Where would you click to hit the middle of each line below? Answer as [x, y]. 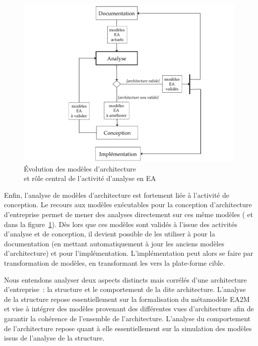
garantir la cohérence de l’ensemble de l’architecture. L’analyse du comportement [127, 318]
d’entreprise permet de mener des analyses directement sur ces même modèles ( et [129, 214]
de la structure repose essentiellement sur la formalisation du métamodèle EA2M [127, 299]
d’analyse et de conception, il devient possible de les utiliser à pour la [110, 234]
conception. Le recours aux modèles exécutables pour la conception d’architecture [128, 204]
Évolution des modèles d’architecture [80, 168]
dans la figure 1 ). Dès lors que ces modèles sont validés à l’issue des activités [121, 224]
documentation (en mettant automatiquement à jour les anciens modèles [114, 243]
